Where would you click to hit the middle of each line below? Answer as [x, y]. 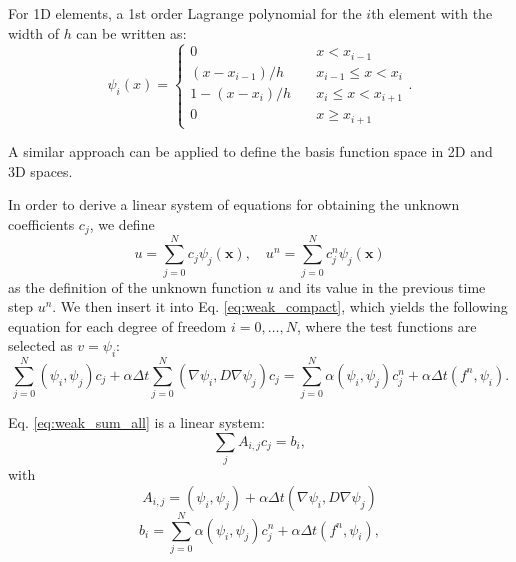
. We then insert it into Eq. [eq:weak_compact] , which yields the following [280, 306]
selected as [40, 345]
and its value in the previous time [382, 286]
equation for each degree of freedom [117, 325]
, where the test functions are [386, 325]
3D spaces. [40, 170]
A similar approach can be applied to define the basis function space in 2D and [250, 151]
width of [33, 32]
